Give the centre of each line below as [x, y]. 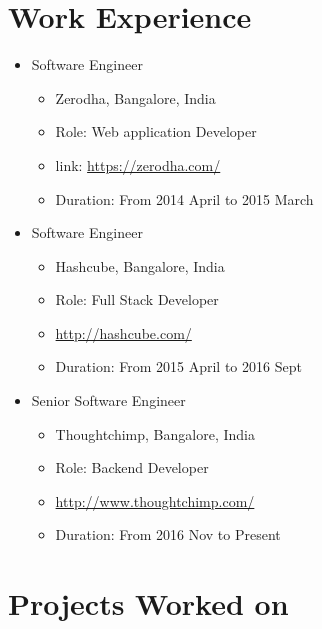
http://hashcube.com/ [123, 332]
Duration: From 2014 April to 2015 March [184, 198]
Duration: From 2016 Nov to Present [168, 534]
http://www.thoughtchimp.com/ [155, 500]
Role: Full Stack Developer [137, 299]
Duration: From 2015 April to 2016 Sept [178, 366]
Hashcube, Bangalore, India [140, 265]
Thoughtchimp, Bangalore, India [155, 433]
